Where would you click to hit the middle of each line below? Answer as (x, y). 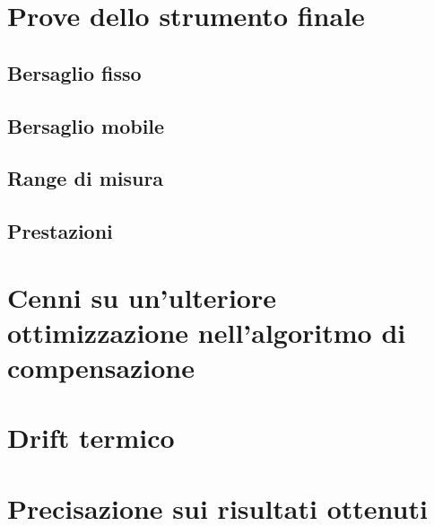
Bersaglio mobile (86, 125)
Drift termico (91, 438)
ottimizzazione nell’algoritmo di (207, 332)
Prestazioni (60, 231)
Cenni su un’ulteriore (142, 297)
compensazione (101, 368)
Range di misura (86, 178)
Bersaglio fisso (74, 72)
